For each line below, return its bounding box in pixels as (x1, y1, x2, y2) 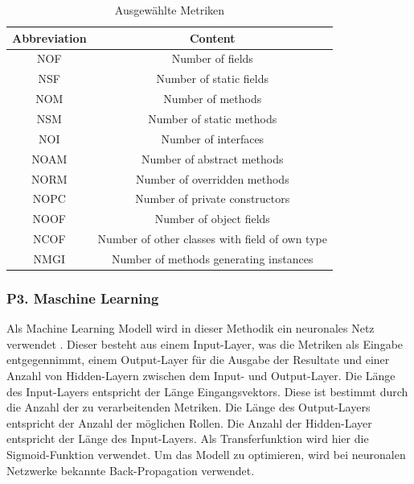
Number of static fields (156, 70, 268, 87)
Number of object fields (154, 210, 270, 227)
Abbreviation (12, 29, 87, 46)
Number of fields (171, 50, 253, 67)
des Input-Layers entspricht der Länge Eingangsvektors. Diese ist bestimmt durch (6, 383, 408, 399)
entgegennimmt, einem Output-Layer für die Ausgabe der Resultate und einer (6, 351, 390, 368)
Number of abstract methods (141, 150, 284, 167)
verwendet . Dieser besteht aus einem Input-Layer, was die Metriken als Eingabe (6, 335, 404, 352)
